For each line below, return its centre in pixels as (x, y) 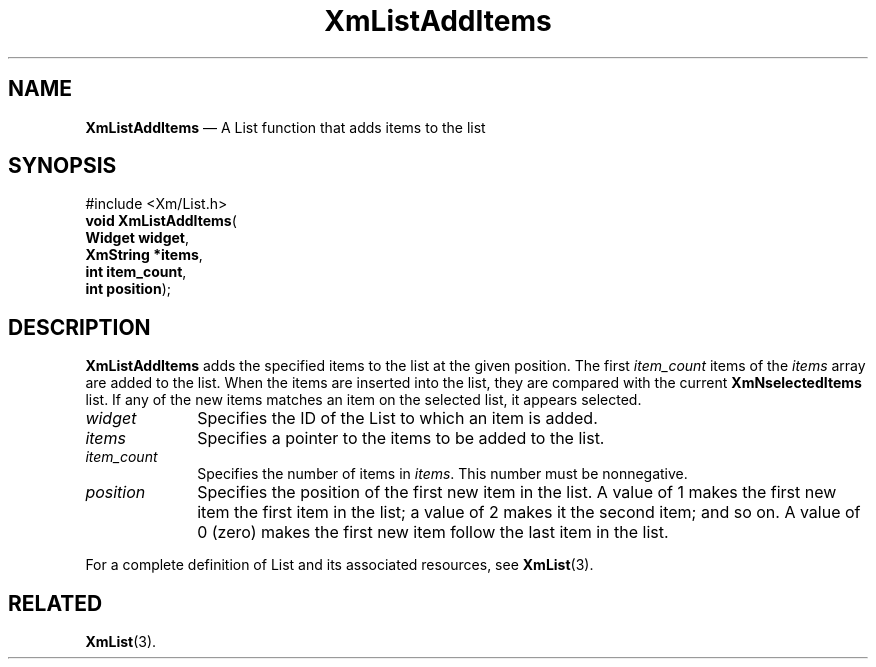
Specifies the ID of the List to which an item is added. (397, 418)
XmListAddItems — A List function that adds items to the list (285, 127)
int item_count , (136, 272)
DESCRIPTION (79, 327)
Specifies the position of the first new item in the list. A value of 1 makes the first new (517, 492)
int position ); (128, 289)
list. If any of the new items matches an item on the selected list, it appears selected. (363, 400)
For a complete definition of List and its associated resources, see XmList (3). (339, 565)
